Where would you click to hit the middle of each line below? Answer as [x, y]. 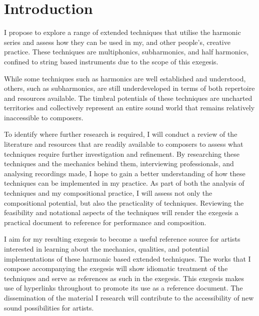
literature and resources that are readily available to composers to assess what [124, 144]
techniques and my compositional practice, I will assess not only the [108, 193]
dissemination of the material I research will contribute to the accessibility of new [129, 297]
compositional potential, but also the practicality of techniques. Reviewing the [124, 202]
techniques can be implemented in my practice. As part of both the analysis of [124, 183]
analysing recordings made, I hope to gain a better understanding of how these [125, 173]
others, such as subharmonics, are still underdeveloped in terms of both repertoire [129, 88]
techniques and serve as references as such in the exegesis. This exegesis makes [124, 278]
